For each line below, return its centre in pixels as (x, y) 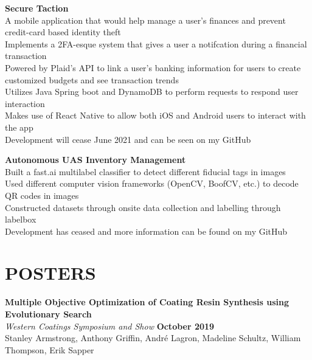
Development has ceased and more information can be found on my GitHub (146, 231)
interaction (25, 103)
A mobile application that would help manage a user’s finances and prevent (145, 20)
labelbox (21, 219)
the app (19, 127)
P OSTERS (50, 273)
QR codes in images (42, 195)
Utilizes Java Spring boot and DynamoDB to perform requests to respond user (152, 92)
